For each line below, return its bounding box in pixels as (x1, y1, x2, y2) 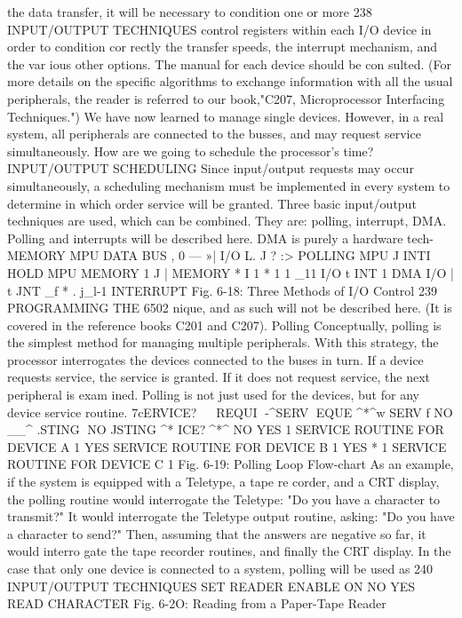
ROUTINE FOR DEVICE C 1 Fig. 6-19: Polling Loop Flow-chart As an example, (7, 455, 454, 473)
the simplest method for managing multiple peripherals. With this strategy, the (7, 333, 439, 352)
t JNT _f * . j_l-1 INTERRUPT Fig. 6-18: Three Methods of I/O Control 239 (7, 281, 437, 299)
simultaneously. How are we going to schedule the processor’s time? (7, 141, 374, 160)
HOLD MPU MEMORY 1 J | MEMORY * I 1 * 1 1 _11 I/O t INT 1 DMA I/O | (7, 263, 455, 281)
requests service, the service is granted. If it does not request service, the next (7, 368, 430, 386)
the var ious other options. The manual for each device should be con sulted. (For (7, 54, 451, 73)
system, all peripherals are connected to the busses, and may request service (7, 124, 421, 143)
